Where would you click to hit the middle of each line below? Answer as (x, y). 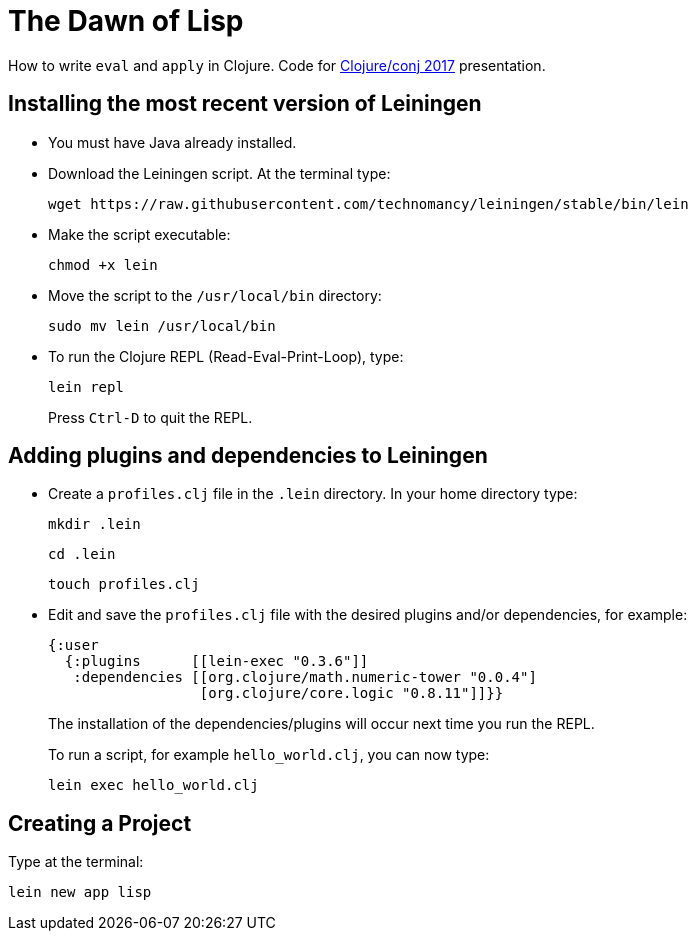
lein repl (86, 386)
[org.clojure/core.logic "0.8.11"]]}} (351, 693)
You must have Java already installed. (172, 142)
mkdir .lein (94, 524)
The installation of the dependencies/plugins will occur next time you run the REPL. (321, 724)
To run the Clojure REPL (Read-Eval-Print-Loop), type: (226, 356)
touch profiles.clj (124, 584)
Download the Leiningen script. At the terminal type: (219, 173)
